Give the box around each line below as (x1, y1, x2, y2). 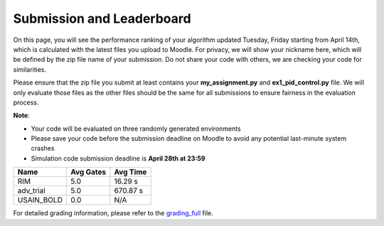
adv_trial (17, 185, 46, 195)
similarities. (13, 65, 47, 74)
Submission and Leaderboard (13, 11, 191, 26)
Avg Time (114, 167, 147, 177)
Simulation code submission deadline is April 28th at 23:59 (31, 154, 206, 163)
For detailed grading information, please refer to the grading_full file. (13, 209, 213, 217)
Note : (13, 111, 30, 120)
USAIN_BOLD (17, 195, 63, 205)
